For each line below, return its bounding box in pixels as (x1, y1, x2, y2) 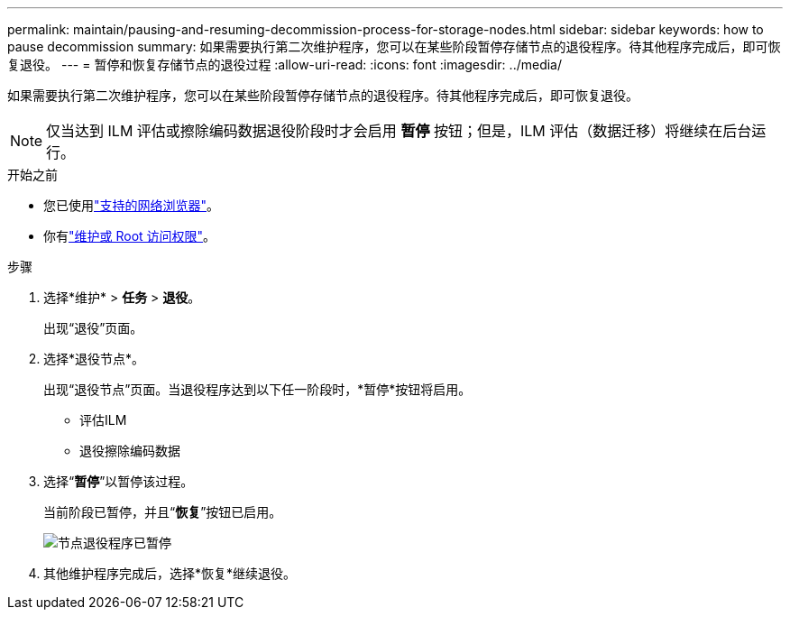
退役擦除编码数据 (79, 443, 180, 458)
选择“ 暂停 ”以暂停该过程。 (43, 474, 194, 489)
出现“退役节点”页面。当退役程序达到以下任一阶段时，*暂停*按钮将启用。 (43, 382, 472, 397)
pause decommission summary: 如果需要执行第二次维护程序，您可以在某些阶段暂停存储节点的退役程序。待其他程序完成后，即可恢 (7, 39, 781, 54)
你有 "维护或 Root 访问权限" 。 (43, 228, 216, 244)
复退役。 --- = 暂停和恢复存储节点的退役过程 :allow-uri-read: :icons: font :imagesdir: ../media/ (7, 57, 563, 72)
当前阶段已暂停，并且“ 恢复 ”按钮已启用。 (43, 504, 282, 520)
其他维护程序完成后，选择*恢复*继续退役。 (43, 566, 297, 581)
